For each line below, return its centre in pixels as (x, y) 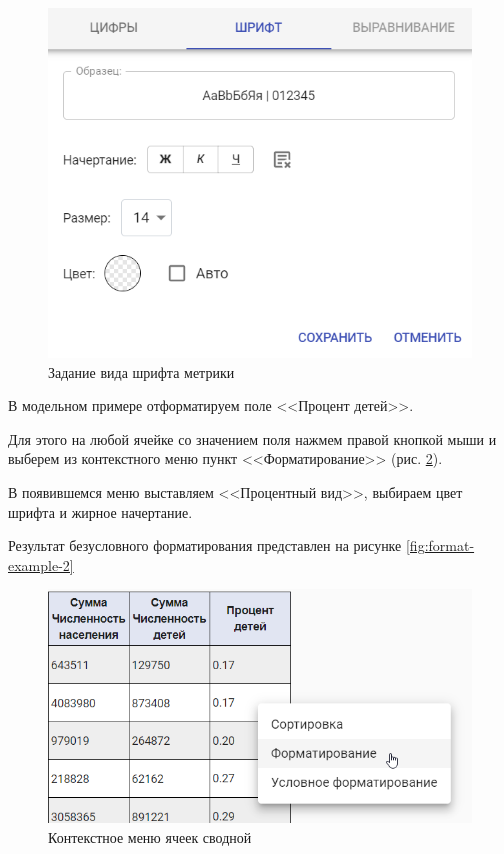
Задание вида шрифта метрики (141, 371)
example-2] (41, 564)
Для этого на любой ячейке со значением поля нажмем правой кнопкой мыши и (252, 438)
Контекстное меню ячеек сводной (150, 836)
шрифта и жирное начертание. (100, 511)
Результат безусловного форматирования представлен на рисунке (205, 545)
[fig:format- (440, 545)
